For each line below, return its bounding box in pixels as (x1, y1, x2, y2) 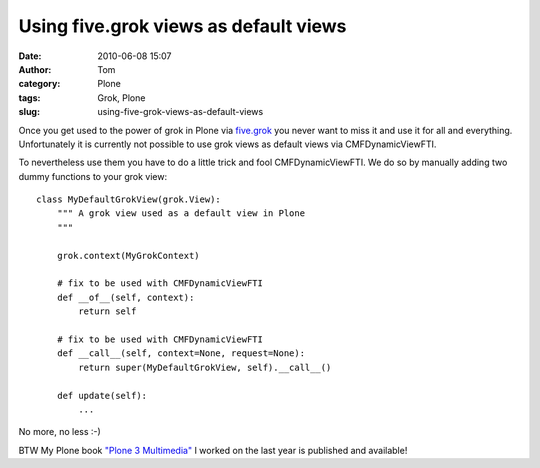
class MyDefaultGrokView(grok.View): (36, 194, 222, 205)
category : (18, 78, 61, 90)
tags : (18, 91, 41, 104)
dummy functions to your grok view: (18, 170, 168, 182)
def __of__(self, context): (56, 291, 195, 303)
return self (78, 306, 137, 317)
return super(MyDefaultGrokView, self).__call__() (78, 361, 332, 373)
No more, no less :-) (18, 426, 102, 438)
